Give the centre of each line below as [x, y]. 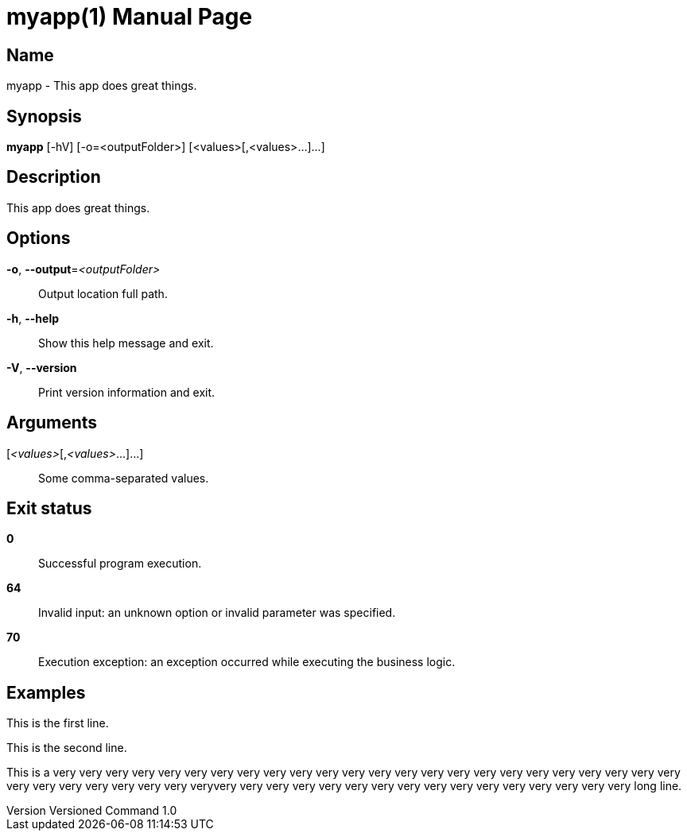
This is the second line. [67, 748]
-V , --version [42, 367]
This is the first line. [58, 723]
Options [39, 238]
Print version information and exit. [127, 392]
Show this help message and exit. [126, 343]
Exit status [49, 508]
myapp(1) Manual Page [130, 17]
